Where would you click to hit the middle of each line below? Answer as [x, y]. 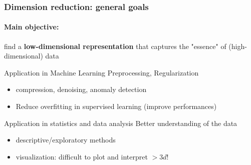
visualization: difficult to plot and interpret [82, 156]
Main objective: [32, 27]
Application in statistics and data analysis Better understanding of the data [121, 123]
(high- [238, 46]
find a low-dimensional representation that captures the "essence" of [115, 46]
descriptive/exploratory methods [66, 140]
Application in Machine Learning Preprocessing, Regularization [101, 72]
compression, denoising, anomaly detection [81, 89]
